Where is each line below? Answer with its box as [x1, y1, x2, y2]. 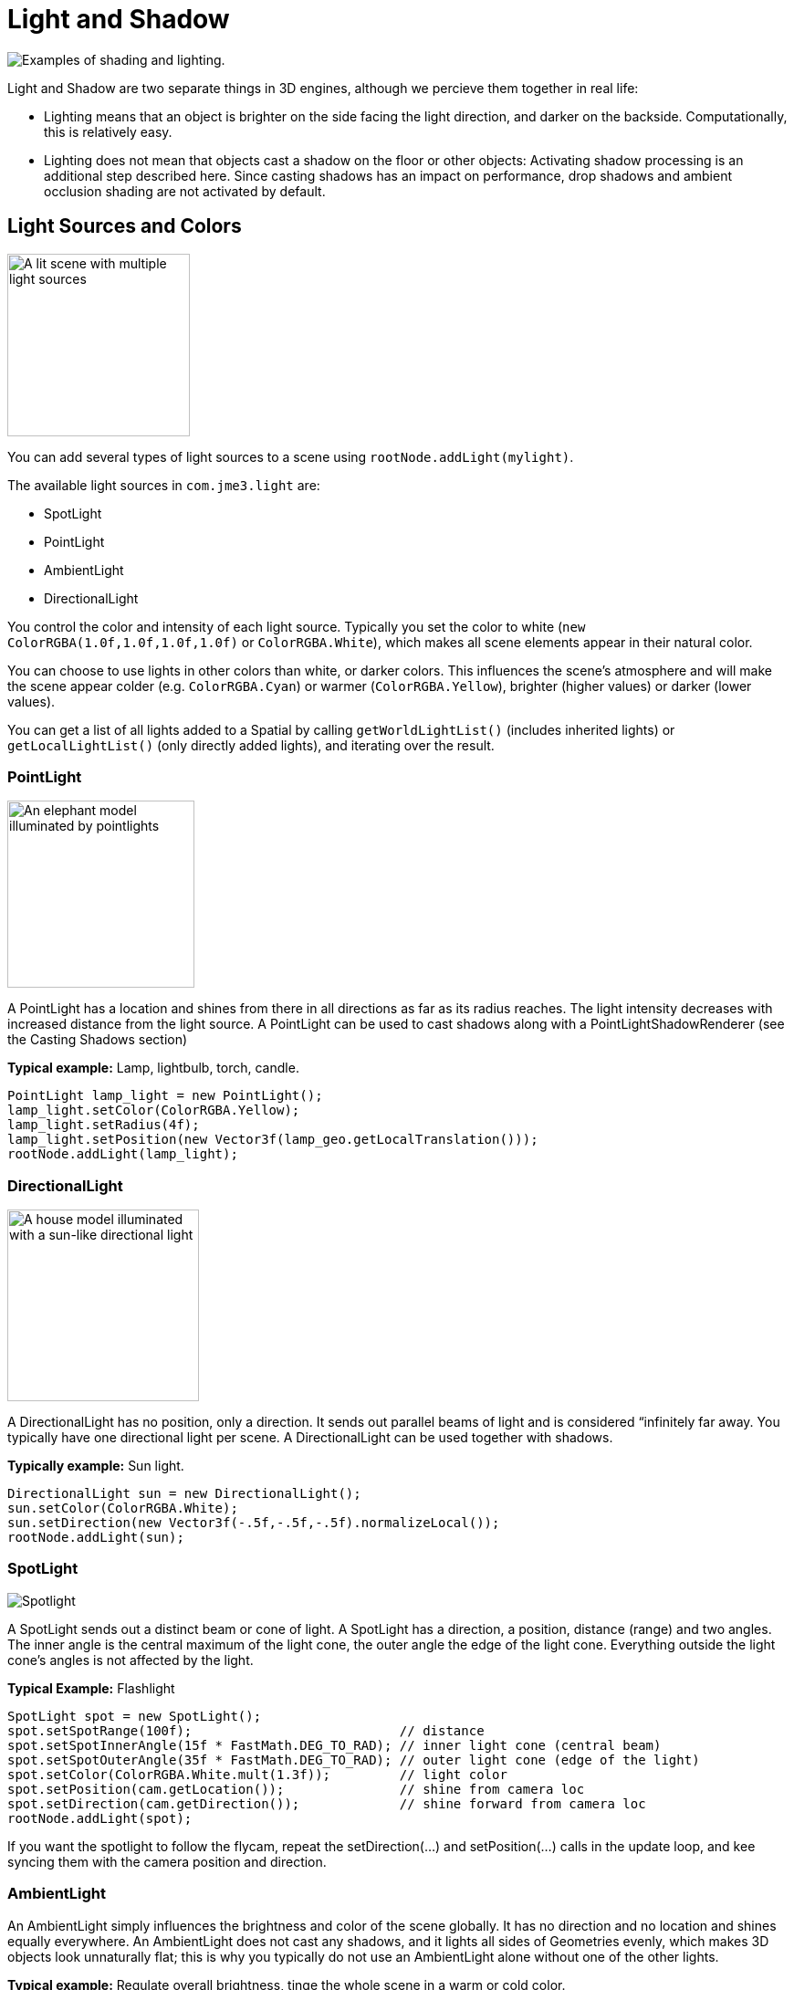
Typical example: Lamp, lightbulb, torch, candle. [7, 1060, 299, 1076]
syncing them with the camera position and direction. [7, 1853, 327, 1870]
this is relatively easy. [44, 123, 172, 140]
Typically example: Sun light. [7, 1458, 184, 1474]
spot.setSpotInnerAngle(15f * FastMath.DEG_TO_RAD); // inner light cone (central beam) [7, 1737, 662, 1753]
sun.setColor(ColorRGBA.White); [7, 1501, 238, 1516]
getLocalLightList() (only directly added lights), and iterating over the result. [7, 737, 495, 753]
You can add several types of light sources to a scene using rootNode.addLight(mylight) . [7, 448, 574, 465]
